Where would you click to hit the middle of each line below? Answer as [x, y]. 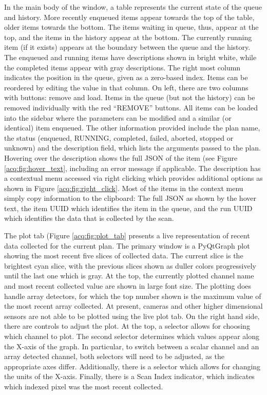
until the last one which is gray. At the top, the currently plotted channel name [129, 276]
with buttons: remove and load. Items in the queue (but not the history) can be [130, 97]
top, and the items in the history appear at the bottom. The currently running [128, 37]
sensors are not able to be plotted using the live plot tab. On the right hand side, [132, 316]
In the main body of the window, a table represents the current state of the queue [133, 7]
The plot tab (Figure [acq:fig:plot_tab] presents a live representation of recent [127, 236]
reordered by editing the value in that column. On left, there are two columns [126, 87]
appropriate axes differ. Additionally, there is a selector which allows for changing [132, 366]
